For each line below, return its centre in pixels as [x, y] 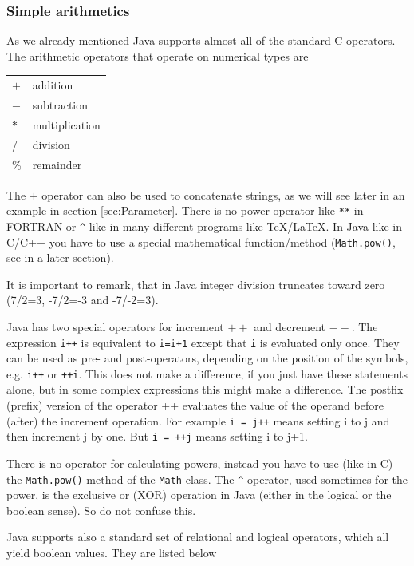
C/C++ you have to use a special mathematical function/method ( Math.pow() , [201, 241]
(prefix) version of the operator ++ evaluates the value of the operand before [195, 405]
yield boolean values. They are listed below [112, 552]
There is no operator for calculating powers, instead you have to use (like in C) [200, 463]
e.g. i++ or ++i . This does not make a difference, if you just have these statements [207, 373]
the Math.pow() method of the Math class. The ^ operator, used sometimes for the [207, 479]
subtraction [60, 105]
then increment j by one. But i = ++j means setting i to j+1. [157, 436]
